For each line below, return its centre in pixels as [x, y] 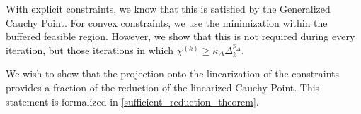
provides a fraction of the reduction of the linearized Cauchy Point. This [163, 87]
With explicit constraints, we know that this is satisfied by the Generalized [168, 8]
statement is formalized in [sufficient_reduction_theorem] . [132, 101]
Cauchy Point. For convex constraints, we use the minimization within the [167, 22]
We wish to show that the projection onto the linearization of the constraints [172, 74]
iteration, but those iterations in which [90, 50]
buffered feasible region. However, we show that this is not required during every [180, 36]
